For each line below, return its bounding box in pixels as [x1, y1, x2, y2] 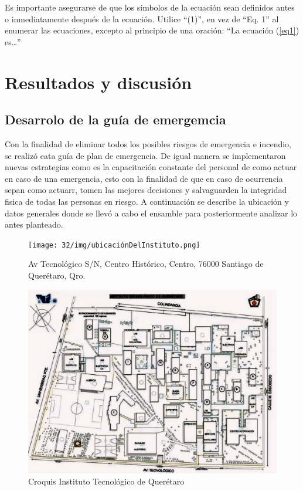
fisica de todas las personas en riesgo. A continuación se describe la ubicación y [5, 195, 289, 207]
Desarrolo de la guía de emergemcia [5, 110, 226, 128]
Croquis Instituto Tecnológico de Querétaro [28, 475, 185, 487]
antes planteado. [5, 218, 63, 231]
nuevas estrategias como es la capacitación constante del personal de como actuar [5, 161, 297, 173]
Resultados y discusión [5, 70, 192, 94]
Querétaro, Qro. [28, 269, 86, 281]
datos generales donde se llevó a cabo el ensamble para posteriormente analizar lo [5, 206, 298, 219]
